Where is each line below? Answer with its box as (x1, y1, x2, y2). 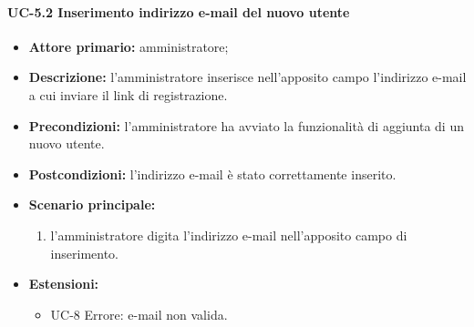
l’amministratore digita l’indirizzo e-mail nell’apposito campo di (50, 225, 407, 244)
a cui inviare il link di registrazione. (28, 85, 228, 104)
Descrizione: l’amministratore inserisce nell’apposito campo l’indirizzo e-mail (28, 67, 467, 87)
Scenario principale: (28, 195, 156, 214)
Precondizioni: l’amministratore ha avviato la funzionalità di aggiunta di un (28, 116, 464, 135)
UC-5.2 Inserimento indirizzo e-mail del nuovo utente (7, 2, 350, 21)
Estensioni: (28, 274, 99, 293)
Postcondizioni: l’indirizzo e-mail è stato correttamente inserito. (28, 164, 397, 183)
